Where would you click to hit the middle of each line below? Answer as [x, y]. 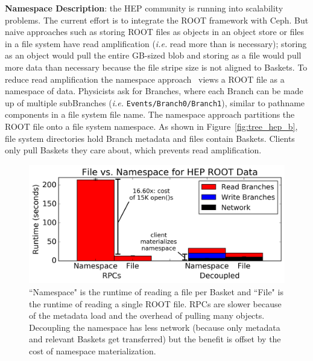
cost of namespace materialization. [93, 351]
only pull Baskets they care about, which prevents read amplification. [133, 150]
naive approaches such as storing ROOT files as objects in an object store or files [155, 32]
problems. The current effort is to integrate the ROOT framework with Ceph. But [157, 20]
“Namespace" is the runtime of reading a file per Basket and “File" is [156, 292]
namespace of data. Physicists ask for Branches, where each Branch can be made [154, 91]
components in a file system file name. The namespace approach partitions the [150, 114]
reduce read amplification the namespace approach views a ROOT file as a [145, 79]
